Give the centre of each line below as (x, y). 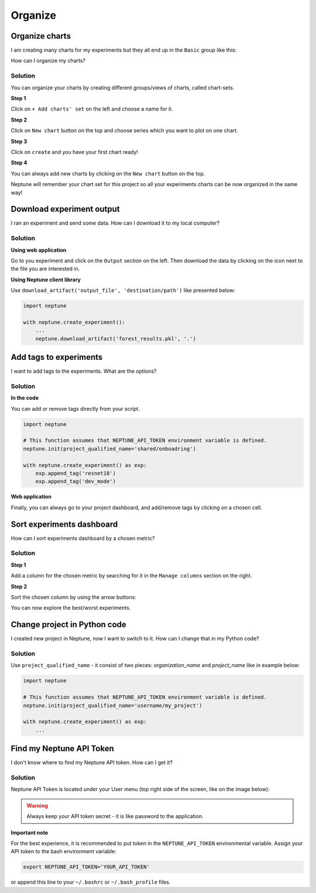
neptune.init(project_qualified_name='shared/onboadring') (109, 449)
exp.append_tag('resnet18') (76, 473)
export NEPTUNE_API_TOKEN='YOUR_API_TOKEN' (87, 867)
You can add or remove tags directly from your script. (75, 408)
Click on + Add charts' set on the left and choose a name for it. (92, 109)
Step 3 (19, 141)
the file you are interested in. (45, 269)
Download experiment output (65, 209)
